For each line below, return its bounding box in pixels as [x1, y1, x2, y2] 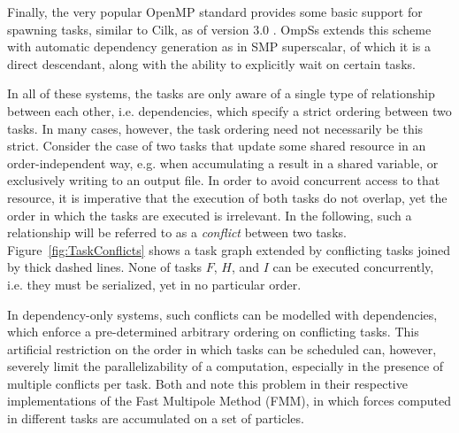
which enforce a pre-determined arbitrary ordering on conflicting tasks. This [7, 322, 419, 341]
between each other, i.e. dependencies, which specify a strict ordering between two [7, 101, 452, 120]
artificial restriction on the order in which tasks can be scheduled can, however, [7, 339, 437, 358]
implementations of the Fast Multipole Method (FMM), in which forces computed [7, 391, 451, 410]
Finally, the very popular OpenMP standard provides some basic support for [7, 3, 423, 20]
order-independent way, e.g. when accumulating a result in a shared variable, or [7, 153, 439, 172]
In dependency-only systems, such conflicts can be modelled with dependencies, [7, 305, 438, 323]
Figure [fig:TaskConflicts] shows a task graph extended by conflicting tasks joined [7, 240, 450, 259]
